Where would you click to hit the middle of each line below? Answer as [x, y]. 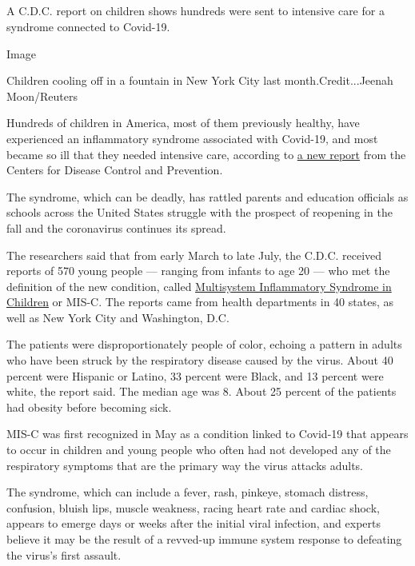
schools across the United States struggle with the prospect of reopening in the [200, 212]
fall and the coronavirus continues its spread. [116, 227]
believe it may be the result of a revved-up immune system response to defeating [204, 539]
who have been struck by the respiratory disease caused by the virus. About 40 [200, 360]
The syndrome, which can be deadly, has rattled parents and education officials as [207, 196]
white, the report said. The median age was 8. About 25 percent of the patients [202, 391]
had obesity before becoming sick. [89, 407]
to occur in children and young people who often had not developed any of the [199, 450]
